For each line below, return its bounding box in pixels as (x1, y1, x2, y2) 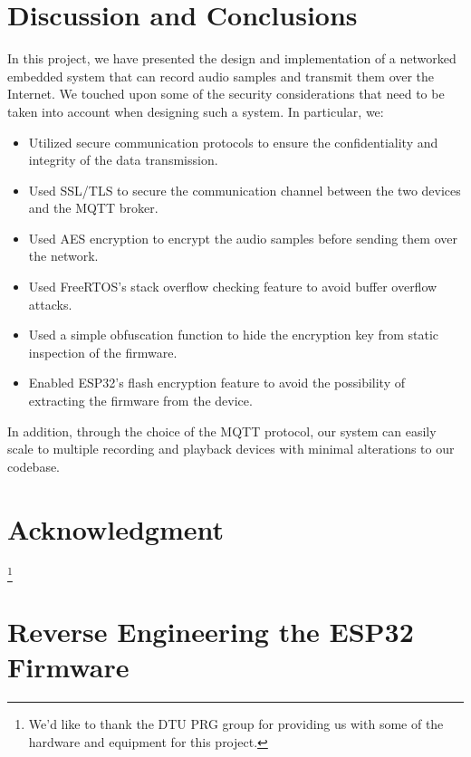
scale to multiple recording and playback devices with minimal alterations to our (7, 439, 455, 458)
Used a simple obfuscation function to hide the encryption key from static (28, 325, 439, 344)
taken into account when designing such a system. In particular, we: (7, 101, 384, 120)
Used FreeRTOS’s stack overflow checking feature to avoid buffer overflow (28, 277, 437, 296)
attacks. (28, 294, 72, 313)
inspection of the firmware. (28, 342, 178, 361)
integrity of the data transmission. (28, 150, 218, 169)
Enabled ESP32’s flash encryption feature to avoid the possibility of (28, 373, 405, 392)
